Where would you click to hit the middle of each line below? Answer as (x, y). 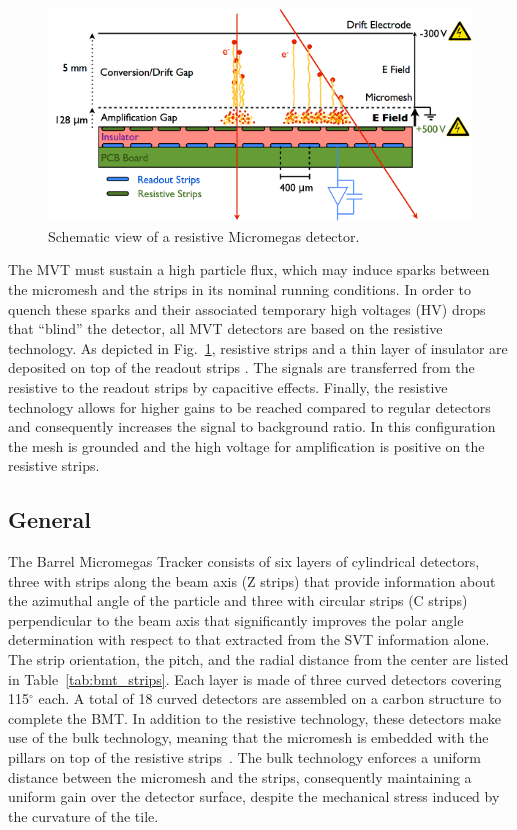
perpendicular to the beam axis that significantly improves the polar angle (236, 619)
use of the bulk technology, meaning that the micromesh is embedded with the (248, 737)
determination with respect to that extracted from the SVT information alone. (249, 639)
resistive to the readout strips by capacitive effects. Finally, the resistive (228, 386)
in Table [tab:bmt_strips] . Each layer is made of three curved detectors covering (255, 678)
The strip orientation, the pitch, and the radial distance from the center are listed (258, 659)
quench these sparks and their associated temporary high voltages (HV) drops (247, 308)
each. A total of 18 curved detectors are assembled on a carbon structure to (270, 698)
